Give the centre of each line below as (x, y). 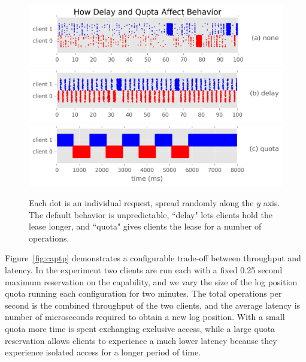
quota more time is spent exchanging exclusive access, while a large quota (140, 328)
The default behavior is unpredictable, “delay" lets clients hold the (151, 214)
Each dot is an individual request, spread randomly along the (141, 203)
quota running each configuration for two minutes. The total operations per (143, 293)
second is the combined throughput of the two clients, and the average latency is (153, 305)
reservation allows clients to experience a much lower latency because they (141, 340)
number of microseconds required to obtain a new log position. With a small (145, 317)
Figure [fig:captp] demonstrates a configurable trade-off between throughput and (153, 258)
